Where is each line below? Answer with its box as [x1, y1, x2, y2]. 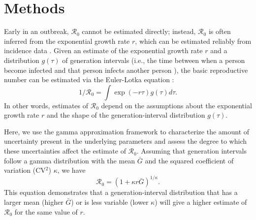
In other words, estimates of [4, 100, 89, 110]
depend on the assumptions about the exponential [101, 100, 252, 110]
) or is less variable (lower [71, 196, 149, 207]
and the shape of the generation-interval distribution [46, 110, 205, 120]
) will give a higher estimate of [155, 196, 247, 207]
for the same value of [14, 206, 78, 217]
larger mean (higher [4, 196, 64, 207]
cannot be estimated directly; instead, [82, 26, 196, 36]
